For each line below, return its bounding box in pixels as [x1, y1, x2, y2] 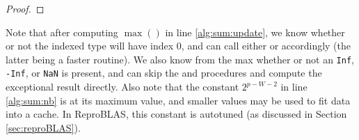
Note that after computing [6, 24, 118, 39]
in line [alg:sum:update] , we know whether [165, 24, 345, 39]
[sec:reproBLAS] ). [6, 120, 81, 134]
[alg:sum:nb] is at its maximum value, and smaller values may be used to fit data [6, 93, 351, 107]
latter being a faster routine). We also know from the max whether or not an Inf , [6, 52, 354, 66]
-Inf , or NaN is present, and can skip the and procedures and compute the [6, 65, 322, 80]
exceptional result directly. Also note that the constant [6, 79, 239, 94]
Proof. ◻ [6, 1, 45, 15]
